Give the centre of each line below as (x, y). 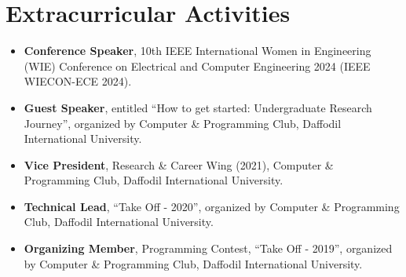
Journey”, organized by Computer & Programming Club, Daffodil (183, 123)
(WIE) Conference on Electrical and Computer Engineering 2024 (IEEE (197, 66)
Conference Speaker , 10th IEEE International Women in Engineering (198, 51)
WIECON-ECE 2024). (78, 81)
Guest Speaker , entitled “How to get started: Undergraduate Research (198, 107)
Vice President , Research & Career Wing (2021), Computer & (179, 164)
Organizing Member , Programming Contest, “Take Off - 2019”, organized (208, 248)
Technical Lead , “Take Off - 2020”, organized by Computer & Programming (212, 206)
